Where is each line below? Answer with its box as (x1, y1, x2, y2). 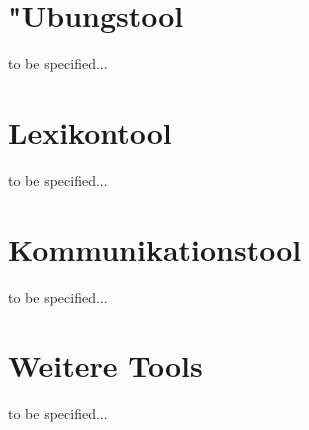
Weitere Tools (8, 345, 203, 386)
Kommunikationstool (8, 228, 302, 269)
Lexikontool (8, 111, 172, 152)
